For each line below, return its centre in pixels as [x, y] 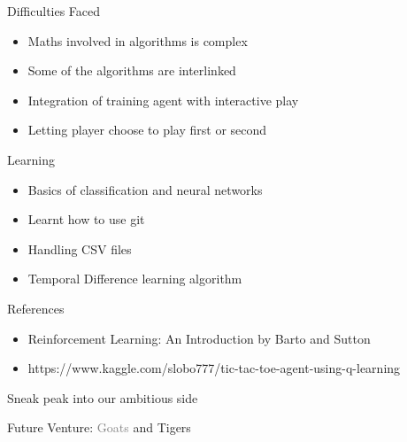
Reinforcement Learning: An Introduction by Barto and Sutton [199, 338]
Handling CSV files [80, 248]
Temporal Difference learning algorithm [135, 279]
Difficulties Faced [54, 11]
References [36, 308]
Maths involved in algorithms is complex [138, 40]
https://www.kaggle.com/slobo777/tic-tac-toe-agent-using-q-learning [214, 368]
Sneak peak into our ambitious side [103, 397]
